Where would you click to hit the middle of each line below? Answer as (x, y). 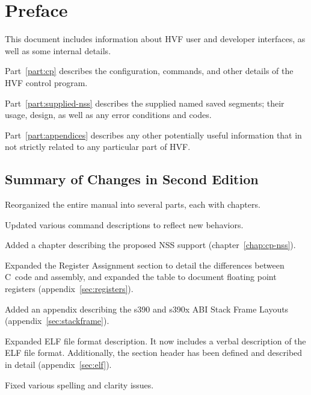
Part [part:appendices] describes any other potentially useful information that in (153, 135)
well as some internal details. (58, 50)
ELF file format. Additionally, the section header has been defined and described (154, 353)
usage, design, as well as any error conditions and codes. (108, 115)
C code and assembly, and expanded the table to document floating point (141, 277)
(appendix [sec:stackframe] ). (57, 321)
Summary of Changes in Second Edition (132, 179)
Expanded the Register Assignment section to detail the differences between (145, 265)
